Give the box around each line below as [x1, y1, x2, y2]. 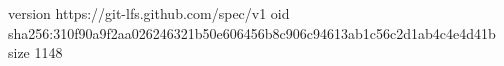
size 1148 [8, 42, 63, 63]
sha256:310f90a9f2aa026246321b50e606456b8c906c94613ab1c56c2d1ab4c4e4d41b [8, 22, 496, 43]
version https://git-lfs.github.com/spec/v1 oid [8, 3, 290, 23]
